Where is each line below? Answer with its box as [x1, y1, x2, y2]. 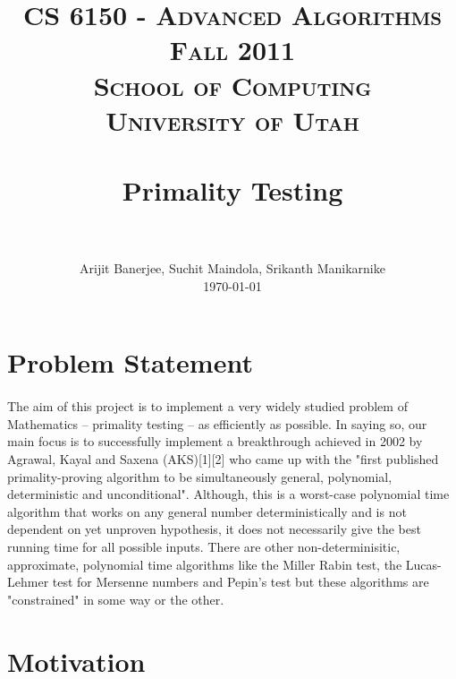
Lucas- [405, 554, 442, 573]
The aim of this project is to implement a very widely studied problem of [7, 397, 408, 416]
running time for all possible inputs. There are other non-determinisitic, [7, 537, 401, 555]
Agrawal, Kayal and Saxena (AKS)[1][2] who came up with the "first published [7, 450, 439, 468]
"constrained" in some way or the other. [7, 589, 224, 608]
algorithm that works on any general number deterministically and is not [7, 502, 407, 520]
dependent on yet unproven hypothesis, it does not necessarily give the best [7, 520, 421, 538]
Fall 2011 [169, 31, 296, 68]
